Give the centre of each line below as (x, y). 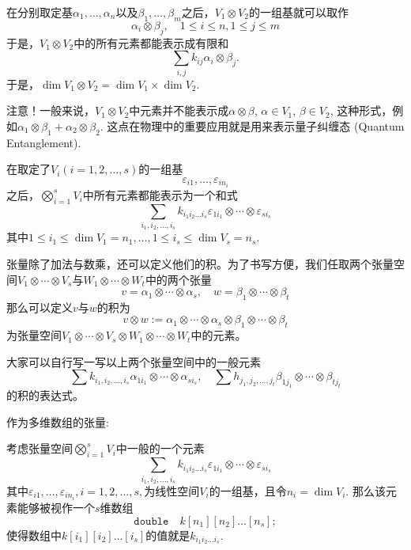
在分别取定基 (40, 12)
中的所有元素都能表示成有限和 (151, 42)
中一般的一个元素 (160, 448)
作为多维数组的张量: (58, 421)
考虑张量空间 (40, 448)
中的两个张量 (178, 279)
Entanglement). (44, 142)
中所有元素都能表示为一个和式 (160, 194)
